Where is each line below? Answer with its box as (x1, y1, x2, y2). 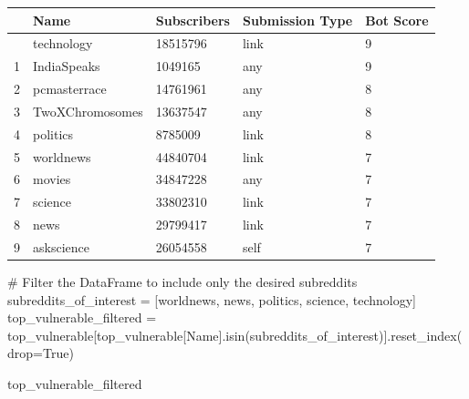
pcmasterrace (33, 79, 107, 98)
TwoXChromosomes (33, 101, 143, 120)
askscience (33, 237, 89, 256)
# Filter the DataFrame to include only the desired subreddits (7, 272, 358, 292)
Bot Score (365, 10, 429, 29)
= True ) (33, 343, 74, 363)
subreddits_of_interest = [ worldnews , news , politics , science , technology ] (7, 290, 416, 309)
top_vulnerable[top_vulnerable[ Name (7, 325, 219, 344)
